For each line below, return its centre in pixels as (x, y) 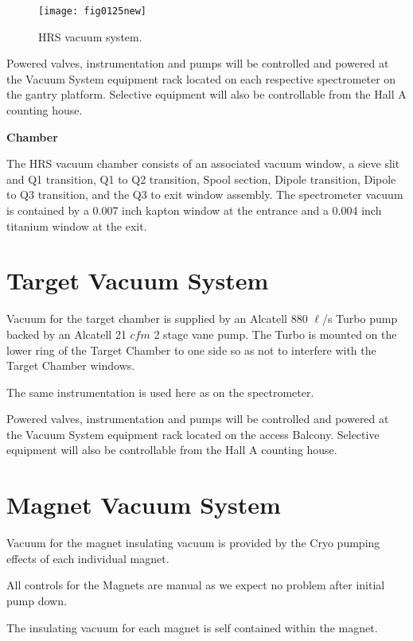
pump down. (37, 600)
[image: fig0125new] (93, 11)
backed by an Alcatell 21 (66, 334)
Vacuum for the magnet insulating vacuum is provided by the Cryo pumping (193, 543)
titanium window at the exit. (77, 225)
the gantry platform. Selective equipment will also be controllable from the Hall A (206, 94)
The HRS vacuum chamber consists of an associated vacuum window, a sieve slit (203, 163)
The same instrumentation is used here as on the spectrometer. (160, 392)
